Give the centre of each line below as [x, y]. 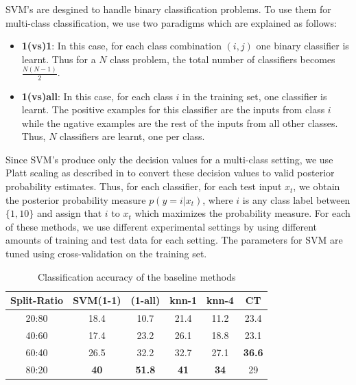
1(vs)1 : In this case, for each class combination [121, 46]
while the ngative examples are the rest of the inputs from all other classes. [180, 122]
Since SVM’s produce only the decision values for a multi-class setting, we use [169, 159]
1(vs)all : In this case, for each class [97, 96]
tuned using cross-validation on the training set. [106, 254]
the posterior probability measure [76, 199]
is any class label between [296, 199]
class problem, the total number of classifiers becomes [223, 59]
